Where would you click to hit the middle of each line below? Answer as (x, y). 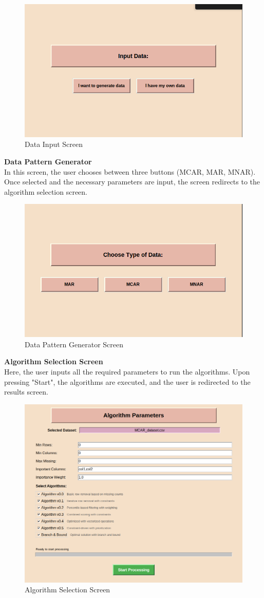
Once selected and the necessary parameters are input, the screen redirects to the (132, 182)
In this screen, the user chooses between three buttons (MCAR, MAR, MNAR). (130, 171)
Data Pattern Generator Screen (74, 344)
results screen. (26, 392)
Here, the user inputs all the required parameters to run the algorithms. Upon (127, 372)
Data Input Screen (54, 144)
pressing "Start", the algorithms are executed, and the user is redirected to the (127, 381)
